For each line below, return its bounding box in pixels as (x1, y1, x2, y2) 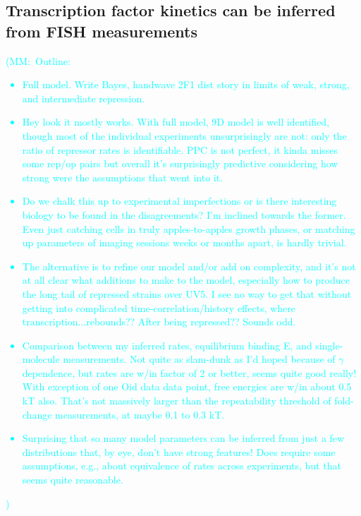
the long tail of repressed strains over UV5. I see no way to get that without (22, 286, 352, 301)
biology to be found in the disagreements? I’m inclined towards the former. (22, 207, 346, 222)
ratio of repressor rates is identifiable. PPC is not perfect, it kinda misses (22, 142, 338, 157)
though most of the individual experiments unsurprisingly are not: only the (22, 128, 347, 143)
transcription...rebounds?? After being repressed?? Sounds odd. (22, 314, 296, 329)
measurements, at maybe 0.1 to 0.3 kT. (55, 407, 225, 421)
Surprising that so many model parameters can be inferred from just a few (22, 431, 345, 445)
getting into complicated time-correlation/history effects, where (22, 300, 296, 315)
